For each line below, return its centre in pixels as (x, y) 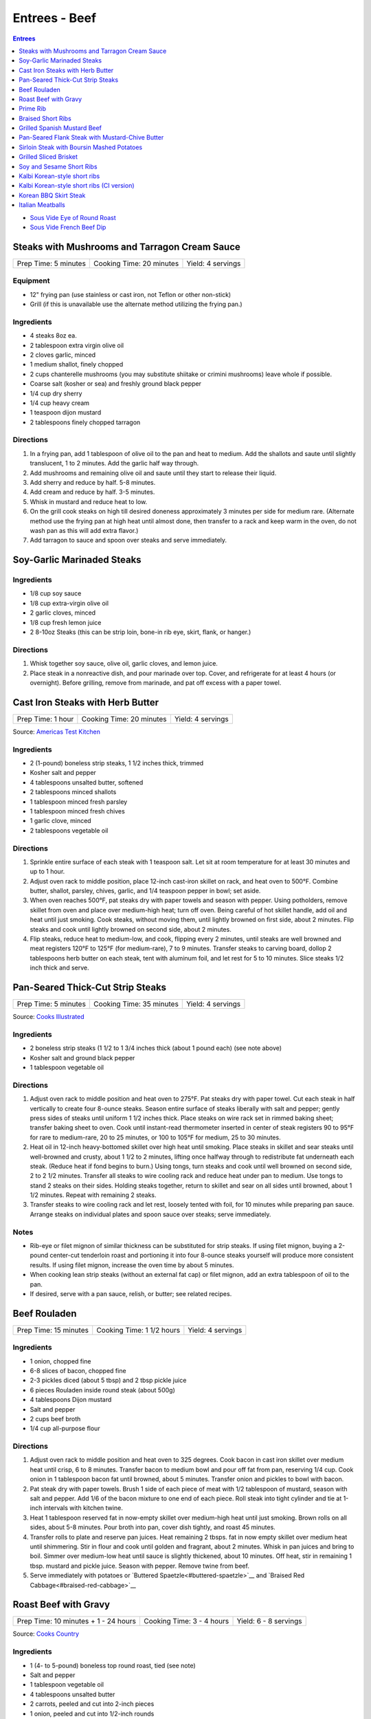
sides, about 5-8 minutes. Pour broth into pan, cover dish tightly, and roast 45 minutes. (153, 1527)
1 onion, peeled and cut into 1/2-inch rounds (92, 1713)
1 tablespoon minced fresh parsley (79, 802)
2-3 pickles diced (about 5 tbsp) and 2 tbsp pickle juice (108, 1380)
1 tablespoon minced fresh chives (77, 811)
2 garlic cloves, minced (63, 613)
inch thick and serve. (59, 968)
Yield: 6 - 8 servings (269, 1621)
